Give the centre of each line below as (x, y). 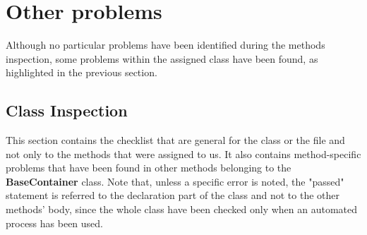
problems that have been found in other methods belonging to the (149, 168)
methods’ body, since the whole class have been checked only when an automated (182, 209)
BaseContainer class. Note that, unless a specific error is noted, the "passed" (175, 181)
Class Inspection (67, 110)
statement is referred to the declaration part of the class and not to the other (173, 195)
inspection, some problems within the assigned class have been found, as (162, 58)
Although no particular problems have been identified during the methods (166, 45)
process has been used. (54, 223)
